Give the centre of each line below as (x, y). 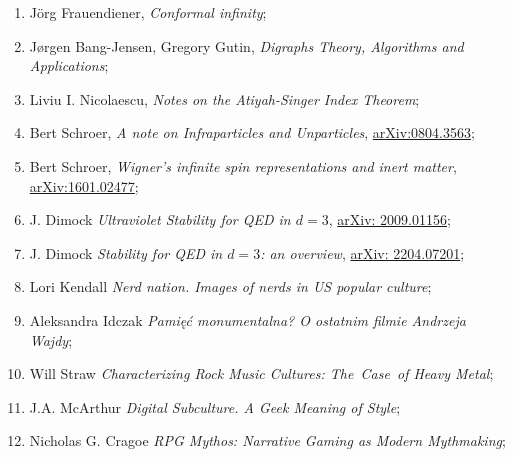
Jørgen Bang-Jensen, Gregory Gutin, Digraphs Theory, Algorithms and (246, 45)
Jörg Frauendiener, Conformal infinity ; (148, 12)
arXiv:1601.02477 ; (84, 185)
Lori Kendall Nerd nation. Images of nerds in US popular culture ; (230, 286)
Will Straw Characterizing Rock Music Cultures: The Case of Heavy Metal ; (261, 373)
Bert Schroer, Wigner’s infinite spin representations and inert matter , (243, 165)
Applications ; (69, 65)
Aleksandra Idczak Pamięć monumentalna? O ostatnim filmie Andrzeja (247, 319)
